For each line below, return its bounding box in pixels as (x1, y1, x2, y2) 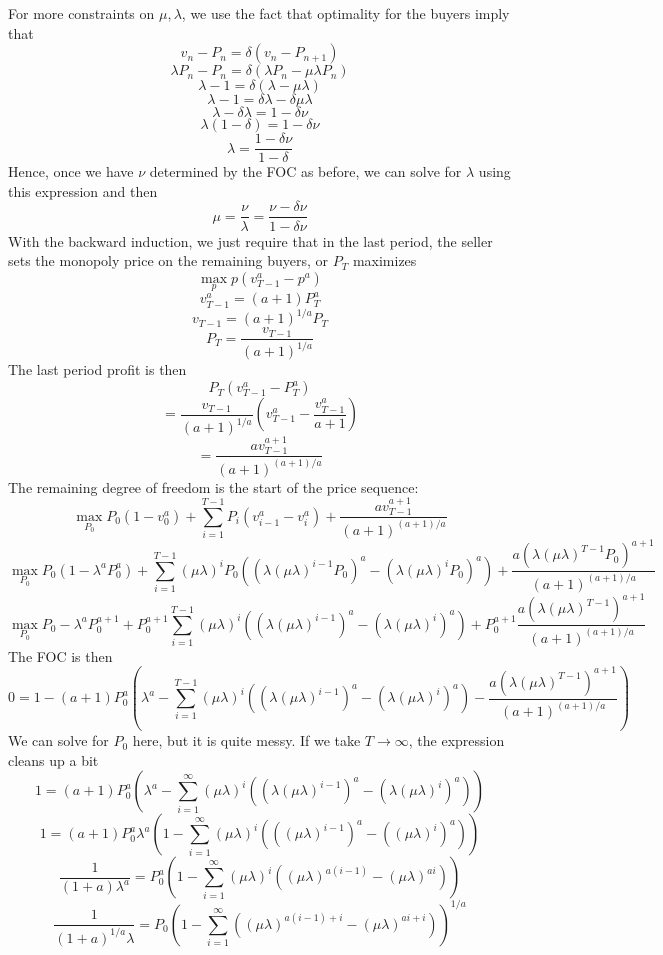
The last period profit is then (8, 359, 187, 380)
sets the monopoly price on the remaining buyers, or (8, 250, 329, 271)
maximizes (352, 250, 417, 271)
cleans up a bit (8, 749, 99, 770)
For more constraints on (8, 3, 155, 23)
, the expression (408, 730, 505, 751)
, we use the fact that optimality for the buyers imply (181, 3, 510, 23)
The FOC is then (8, 645, 113, 666)
